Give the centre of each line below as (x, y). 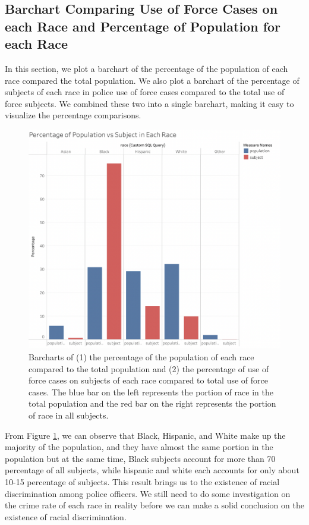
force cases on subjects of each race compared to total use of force (148, 380)
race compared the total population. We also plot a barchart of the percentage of (152, 80)
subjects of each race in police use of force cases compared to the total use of (145, 92)
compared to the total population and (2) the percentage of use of (149, 368)
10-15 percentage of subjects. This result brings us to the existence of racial (142, 482)
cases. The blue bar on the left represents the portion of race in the (151, 392)
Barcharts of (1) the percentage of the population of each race (141, 357)
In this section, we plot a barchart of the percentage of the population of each (146, 68)
